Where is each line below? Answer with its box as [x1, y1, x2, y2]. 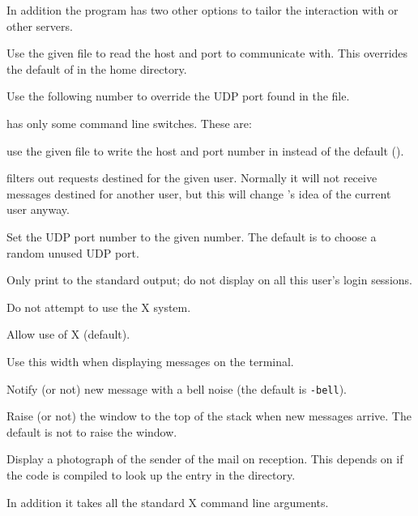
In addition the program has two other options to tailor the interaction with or [6, 2, 399, 18]
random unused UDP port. [6, 244, 139, 261]
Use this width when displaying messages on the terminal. [6, 352, 294, 369]
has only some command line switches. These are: [6, 114, 252, 131]
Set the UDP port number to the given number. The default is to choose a [6, 228, 377, 245]
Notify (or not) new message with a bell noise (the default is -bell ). [6, 380, 347, 397]
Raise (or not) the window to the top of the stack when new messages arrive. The [6, 407, 412, 424]
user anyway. [6, 201, 70, 218]
